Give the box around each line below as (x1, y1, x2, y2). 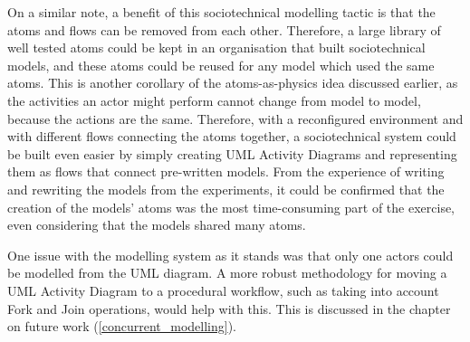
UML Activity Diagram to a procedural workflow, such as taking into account (7, 280, 439, 299)
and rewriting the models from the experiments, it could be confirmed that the (7, 179, 445, 198)
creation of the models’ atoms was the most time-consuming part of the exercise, (7, 197, 456, 216)
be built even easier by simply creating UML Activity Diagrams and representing (7, 144, 457, 163)
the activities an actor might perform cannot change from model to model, (7, 90, 421, 109)
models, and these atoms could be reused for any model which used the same (7, 55, 435, 74)
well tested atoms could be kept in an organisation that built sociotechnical (7, 38, 426, 57)
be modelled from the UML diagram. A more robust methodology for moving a (7, 263, 447, 282)
